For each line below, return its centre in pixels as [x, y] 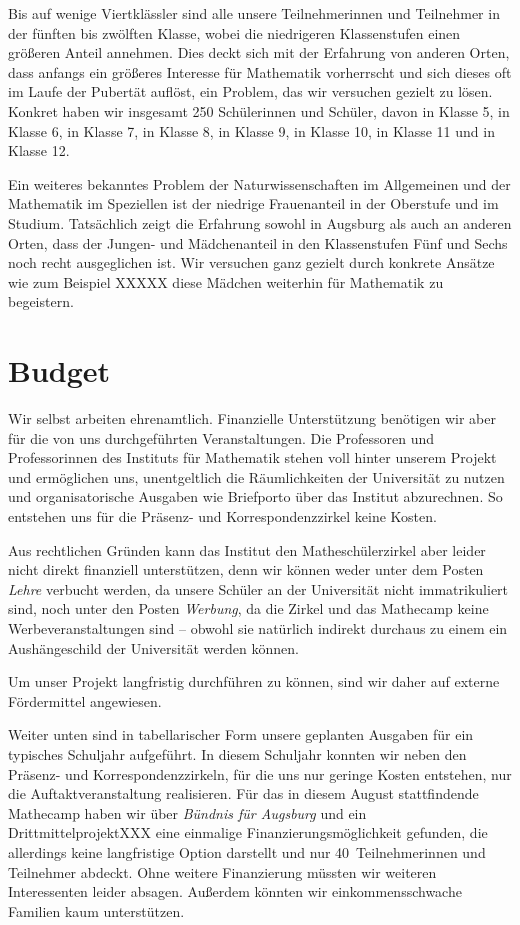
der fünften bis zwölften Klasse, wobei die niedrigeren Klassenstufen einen [234, 32]
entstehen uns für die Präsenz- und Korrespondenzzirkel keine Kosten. [222, 516]
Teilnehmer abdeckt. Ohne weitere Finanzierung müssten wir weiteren [222, 871]
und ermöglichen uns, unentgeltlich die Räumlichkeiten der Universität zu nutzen [256, 476]
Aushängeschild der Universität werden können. [153, 647]
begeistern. [41, 301]
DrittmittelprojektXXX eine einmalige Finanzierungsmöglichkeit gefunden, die [248, 832]
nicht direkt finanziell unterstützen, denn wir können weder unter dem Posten [246, 569]
